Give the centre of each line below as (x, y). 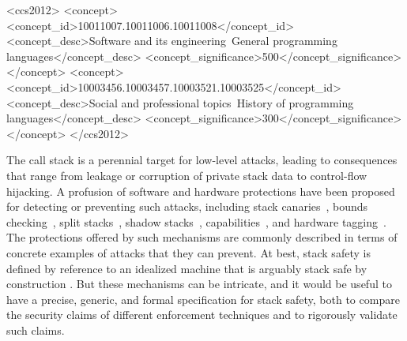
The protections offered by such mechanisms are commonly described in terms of (202, 237)
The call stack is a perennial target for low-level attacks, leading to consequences (202, 160)
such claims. (36, 330)
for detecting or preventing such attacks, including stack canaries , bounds (187, 206)
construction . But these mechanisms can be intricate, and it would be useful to (199, 284)
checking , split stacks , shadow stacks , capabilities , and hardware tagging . (196, 221)
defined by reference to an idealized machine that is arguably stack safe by (187, 268)
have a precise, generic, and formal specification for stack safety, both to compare (203, 299)
